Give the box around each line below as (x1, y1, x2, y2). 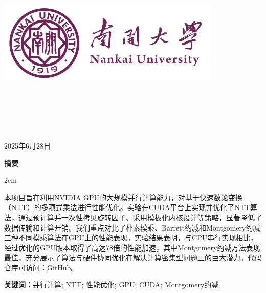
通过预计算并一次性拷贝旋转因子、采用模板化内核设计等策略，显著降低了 (18, 212, 262, 222)
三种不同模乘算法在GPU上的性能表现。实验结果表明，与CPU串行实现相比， (4, 232, 258, 243)
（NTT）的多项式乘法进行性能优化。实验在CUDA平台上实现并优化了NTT (4, 202, 250, 213)
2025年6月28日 (4, 140, 51, 151)
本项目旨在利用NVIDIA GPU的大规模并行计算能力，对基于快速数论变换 (4, 192, 242, 202)
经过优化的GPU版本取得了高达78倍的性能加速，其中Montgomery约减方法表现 (4, 242, 260, 253)
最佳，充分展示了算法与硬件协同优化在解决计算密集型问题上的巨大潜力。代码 (4, 252, 262, 263)
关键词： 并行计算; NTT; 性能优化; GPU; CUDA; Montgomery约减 (4, 279, 219, 290)
